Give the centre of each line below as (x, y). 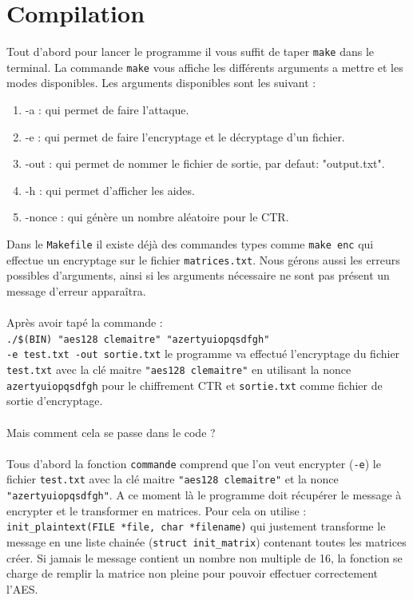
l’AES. (22, 588)
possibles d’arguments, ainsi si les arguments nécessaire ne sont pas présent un (198, 275)
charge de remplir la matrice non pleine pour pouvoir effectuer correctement (193, 573)
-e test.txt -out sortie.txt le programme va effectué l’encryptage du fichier (203, 354)
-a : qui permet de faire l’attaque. (107, 110)
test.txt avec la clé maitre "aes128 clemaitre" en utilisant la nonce (179, 369)
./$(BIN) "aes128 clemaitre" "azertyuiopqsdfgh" (138, 339)
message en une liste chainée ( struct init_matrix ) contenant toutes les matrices (206, 541)
